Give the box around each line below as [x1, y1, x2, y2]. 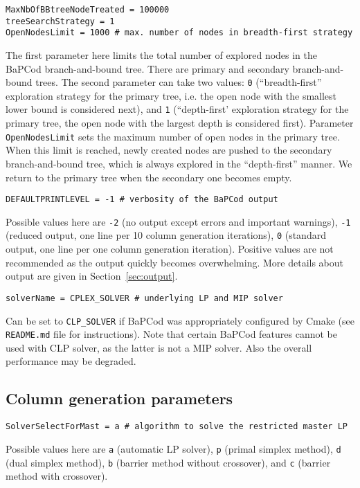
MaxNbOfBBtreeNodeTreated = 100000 [6, 5, 170, 15]
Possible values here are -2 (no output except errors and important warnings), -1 [6, 214, 351, 228]
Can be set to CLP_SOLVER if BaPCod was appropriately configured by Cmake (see [6, 313, 354, 327]
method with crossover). [6, 469, 108, 483]
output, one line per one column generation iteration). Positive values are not [6, 242, 334, 256]
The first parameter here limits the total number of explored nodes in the [6, 47, 318, 62]
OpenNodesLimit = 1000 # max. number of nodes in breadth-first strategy [6, 28, 353, 38]
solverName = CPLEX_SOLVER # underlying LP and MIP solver [6, 293, 283, 303]
